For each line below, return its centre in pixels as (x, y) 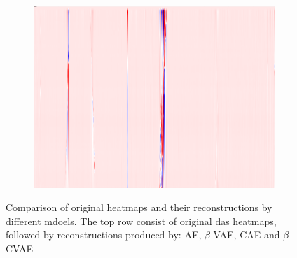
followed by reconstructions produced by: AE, (104, 235)
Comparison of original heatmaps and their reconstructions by (139, 207)
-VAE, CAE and (245, 235)
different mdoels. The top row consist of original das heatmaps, (141, 221)
